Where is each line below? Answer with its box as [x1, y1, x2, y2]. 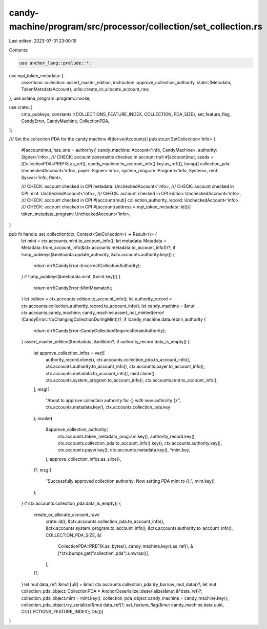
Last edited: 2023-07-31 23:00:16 [9, 38, 77, 44]
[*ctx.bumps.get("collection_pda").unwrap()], [58, 550, 149, 556]
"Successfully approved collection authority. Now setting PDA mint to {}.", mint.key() [45, 478, 215, 484]
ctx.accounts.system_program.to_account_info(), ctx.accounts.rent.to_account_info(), [45, 377, 218, 383]
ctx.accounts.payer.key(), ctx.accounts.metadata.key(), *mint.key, [58, 447, 190, 453]
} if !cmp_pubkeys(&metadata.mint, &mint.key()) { [21, 274, 121, 280]
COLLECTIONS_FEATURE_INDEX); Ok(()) [21, 609, 103, 615]
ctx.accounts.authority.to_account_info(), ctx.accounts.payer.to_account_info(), [45, 363, 205, 369]
